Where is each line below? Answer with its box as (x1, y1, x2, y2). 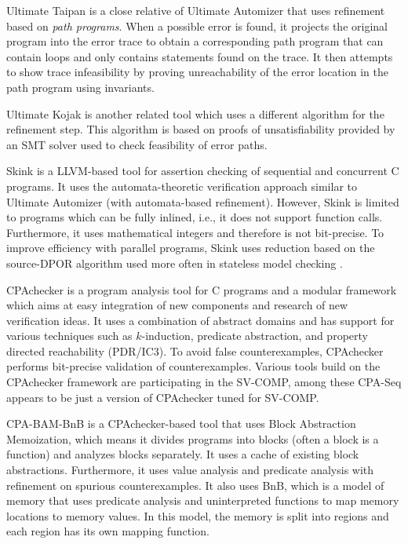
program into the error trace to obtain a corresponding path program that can (6, 33, 384, 49)
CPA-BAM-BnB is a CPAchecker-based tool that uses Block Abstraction (6, 415, 356, 432)
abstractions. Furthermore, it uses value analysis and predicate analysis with (6, 462, 374, 478)
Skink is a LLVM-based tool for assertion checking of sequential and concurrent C (6, 162, 399, 179)
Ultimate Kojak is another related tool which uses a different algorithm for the (6, 105, 384, 122)
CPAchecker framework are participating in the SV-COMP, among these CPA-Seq (6, 374, 402, 390)
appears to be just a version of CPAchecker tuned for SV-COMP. (6, 389, 319, 405)
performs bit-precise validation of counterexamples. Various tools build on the (6, 358, 381, 374)
